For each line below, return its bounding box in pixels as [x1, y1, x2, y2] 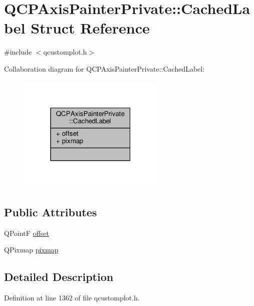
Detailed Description [4, 269, 114, 284]
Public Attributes [4, 204, 97, 220]
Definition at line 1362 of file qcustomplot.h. [4, 292, 140, 303]
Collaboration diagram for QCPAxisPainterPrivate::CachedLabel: [4, 63, 205, 74]
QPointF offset [4, 227, 49, 238]
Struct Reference [31, 18, 150, 38]
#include [4, 47, 32, 57]
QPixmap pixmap [4, 244, 59, 255]
